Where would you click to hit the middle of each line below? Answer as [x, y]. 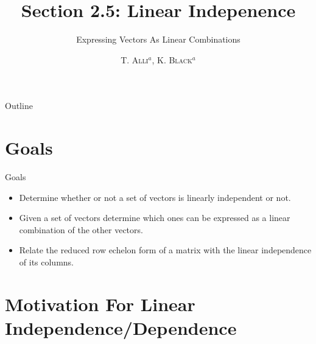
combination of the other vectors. [81, 229]
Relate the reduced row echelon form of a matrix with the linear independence [165, 250]
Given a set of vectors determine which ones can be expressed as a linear [155, 218]
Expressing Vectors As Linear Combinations [158, 39]
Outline [19, 106]
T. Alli [135, 59]
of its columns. [47, 262]
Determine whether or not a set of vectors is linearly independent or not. [155, 197]
